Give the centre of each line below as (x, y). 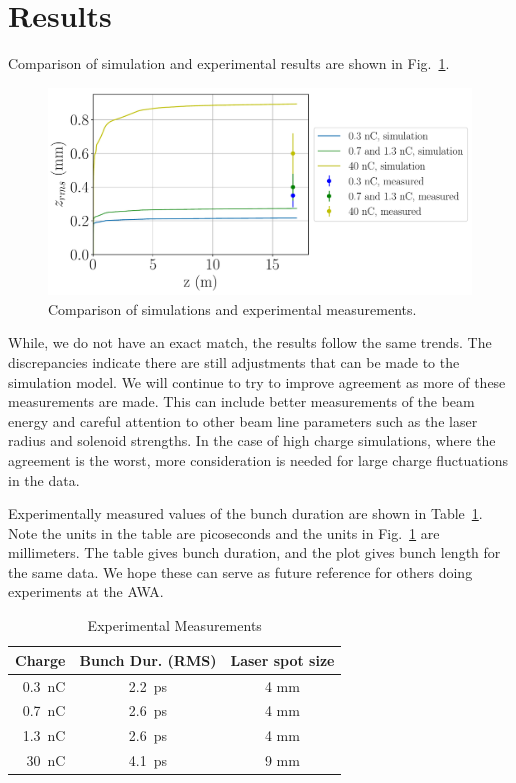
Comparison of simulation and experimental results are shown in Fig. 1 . (229, 63)
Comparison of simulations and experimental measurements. (232, 308)
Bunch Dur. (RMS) (148, 659)
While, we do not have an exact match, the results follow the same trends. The (250, 342)
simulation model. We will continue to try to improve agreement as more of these (257, 381)
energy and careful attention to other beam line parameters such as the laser (243, 420)
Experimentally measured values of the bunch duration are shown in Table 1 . (245, 513)
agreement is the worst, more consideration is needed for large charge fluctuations (258, 459)
